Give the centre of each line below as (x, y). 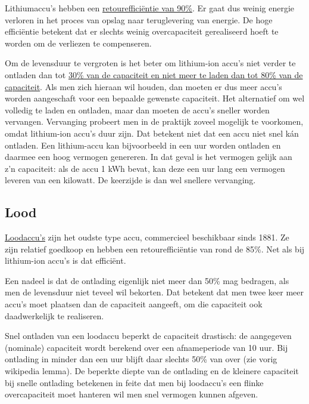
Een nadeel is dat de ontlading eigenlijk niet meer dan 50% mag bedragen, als (147, 280)
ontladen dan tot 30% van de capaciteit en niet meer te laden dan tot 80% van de (154, 74)
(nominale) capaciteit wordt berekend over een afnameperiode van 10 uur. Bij (146, 347)
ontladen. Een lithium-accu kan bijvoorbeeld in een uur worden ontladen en (143, 145)
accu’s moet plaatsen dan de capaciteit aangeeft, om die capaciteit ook (134, 304)
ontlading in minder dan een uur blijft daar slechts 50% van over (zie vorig (141, 359)
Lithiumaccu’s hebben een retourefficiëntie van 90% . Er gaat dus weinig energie (150, 8)
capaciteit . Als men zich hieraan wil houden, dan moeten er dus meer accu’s (143, 86)
